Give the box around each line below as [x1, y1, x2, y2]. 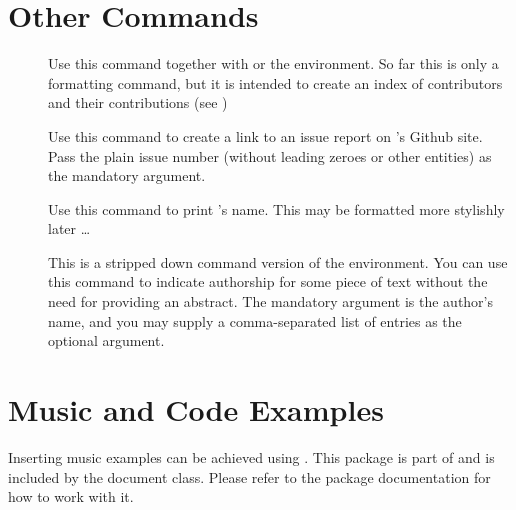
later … [48, 218, 91, 239]
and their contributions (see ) [48, 92, 228, 113]
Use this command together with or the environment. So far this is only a [48, 53, 499, 74]
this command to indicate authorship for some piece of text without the [48, 271, 488, 292]
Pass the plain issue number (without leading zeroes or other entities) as [48, 145, 492, 166]
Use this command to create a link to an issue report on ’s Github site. [48, 125, 483, 146]
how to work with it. [8, 486, 134, 507]
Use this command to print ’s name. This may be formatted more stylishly [48, 198, 505, 219]
